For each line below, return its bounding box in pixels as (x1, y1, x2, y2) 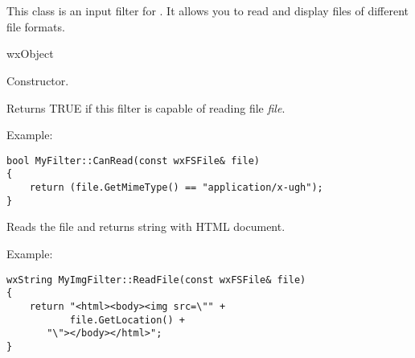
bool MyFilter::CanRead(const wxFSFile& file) (6, 154, 260, 167)
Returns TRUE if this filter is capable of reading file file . (6, 99, 286, 116)
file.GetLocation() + (69, 314, 185, 326)
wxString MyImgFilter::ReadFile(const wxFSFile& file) (6, 274, 306, 286)
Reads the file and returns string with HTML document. (6, 218, 286, 235)
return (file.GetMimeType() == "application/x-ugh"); (29, 182, 323, 194)
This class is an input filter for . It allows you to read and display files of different (6, 2, 409, 19)
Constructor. (6, 72, 69, 88)
